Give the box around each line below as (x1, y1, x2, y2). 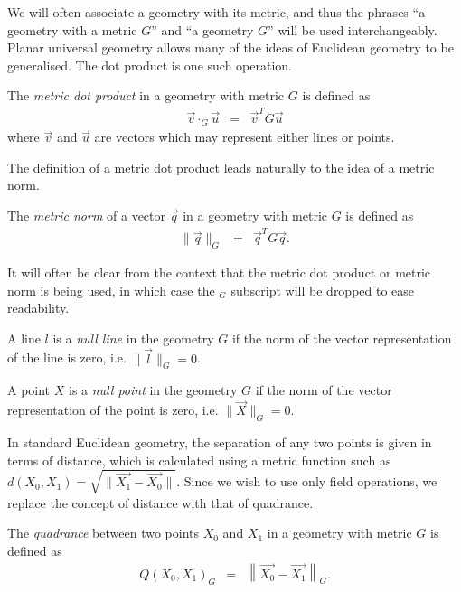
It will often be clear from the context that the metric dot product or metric (7, 263, 431, 282)
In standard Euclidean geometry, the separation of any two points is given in (7, 433, 432, 452)
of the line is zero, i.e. (7, 348, 127, 367)
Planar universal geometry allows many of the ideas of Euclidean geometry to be (7, 38, 454, 57)
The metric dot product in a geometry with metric (7, 86, 285, 105)
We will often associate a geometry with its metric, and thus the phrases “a (7, 3, 426, 21)
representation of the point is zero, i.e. (7, 400, 219, 419)
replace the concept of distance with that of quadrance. (7, 493, 314, 512)
